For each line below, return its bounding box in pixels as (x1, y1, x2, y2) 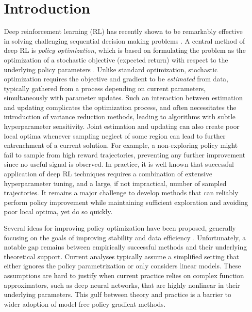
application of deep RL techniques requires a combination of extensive (4, 169, 212, 179)
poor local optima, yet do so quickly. (4, 206, 113, 217)
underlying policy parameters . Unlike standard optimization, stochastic (4, 64, 218, 74)
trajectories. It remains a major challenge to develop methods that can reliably (4, 187, 238, 198)
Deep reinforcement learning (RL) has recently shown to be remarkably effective (4, 26, 243, 36)
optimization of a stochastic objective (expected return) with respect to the (4, 54, 228, 64)
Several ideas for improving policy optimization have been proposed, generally (4, 223, 236, 233)
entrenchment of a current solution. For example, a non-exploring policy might (4, 140, 238, 150)
